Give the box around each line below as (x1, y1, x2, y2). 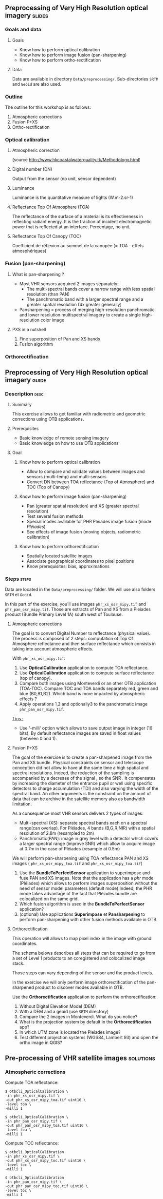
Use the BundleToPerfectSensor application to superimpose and (19, 870, 150, 876)
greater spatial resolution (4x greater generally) (26, 301, 122, 307)
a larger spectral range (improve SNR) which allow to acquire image (19, 841, 155, 846)
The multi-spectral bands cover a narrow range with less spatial (26, 286, 155, 292)
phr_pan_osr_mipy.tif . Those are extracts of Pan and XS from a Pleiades (5, 607, 151, 612)
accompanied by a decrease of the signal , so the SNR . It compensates (12, 775, 156, 781)
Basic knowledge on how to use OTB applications (19, 440, 119, 446)
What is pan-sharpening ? (12, 271, 64, 277)
